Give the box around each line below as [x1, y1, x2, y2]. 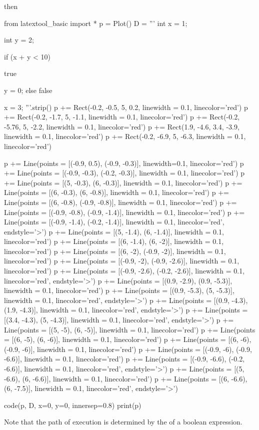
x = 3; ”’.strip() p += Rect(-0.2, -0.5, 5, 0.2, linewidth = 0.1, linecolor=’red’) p [4, 101, 248, 112]
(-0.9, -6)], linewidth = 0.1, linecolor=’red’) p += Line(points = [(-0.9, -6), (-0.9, [4, 343, 252, 354]
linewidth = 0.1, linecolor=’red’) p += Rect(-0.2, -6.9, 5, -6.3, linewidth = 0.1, [4, 131, 246, 141]
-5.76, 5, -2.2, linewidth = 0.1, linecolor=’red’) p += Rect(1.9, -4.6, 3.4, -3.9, [4, 121, 239, 131]
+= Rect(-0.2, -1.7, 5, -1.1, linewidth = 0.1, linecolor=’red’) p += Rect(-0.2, [4, 111, 240, 122]
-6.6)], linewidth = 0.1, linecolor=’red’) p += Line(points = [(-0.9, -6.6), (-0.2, [4, 353, 245, 364]
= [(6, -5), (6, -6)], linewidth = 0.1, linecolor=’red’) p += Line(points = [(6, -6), [4, 334, 251, 344]
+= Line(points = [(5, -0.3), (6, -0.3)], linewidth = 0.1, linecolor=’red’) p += [4, 177, 242, 187]
